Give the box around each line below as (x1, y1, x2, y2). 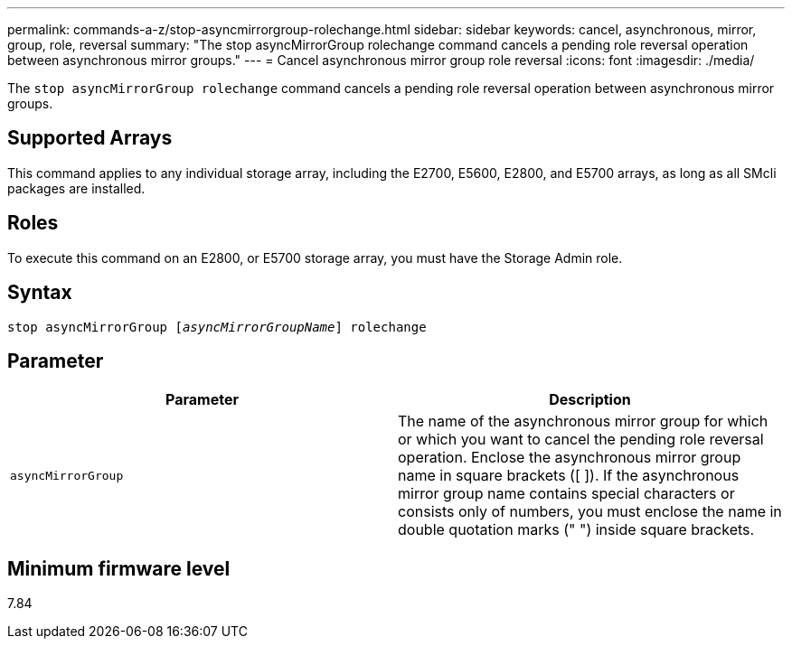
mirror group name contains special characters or (398, 484, 735, 503)
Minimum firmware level (7, 557, 231, 580)
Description (549, 390, 631, 409)
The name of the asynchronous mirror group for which (398, 412, 768, 431)
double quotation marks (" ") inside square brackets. (398, 520, 755, 539)
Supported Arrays (7, 126, 173, 150)
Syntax (7, 281, 72, 304)
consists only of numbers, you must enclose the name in (398, 502, 782, 521)
